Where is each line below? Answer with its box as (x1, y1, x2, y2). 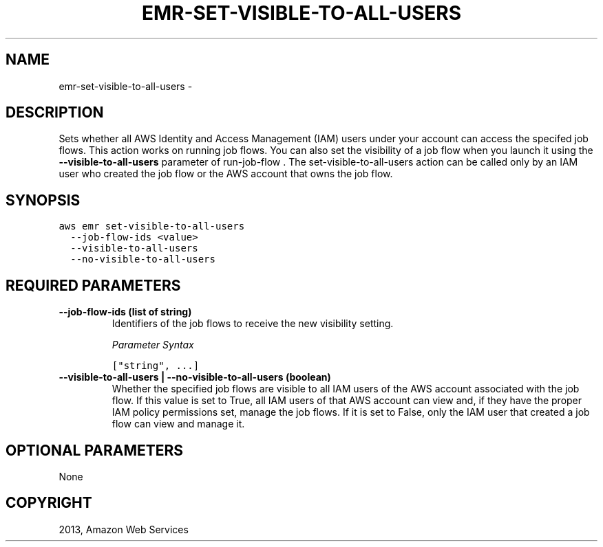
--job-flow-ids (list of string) (59, 306, 192, 318)
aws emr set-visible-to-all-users (59, 221, 245, 232)
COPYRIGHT (6, 494, 92, 512)
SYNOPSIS (6, 191, 81, 209)
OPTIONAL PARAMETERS (6, 441, 184, 459)
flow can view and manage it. (112, 418, 245, 430)
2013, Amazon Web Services (59, 523, 189, 535)
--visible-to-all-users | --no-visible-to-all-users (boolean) (59, 371, 331, 383)
